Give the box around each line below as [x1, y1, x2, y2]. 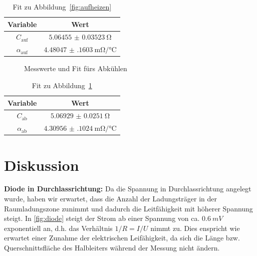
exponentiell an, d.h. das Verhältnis [4, 222, 113, 233]
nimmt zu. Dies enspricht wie [150, 222, 240, 233]
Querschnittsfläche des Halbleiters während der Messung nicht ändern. [4, 242, 220, 253]
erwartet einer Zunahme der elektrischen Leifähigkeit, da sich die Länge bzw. [4, 232, 240, 243]
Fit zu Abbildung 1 [32, 80, 92, 90]
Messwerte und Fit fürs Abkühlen [24, 63, 127, 74]
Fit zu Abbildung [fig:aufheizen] [13, 2, 112, 12]
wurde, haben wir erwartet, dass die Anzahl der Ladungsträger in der [4, 193, 217, 204]
